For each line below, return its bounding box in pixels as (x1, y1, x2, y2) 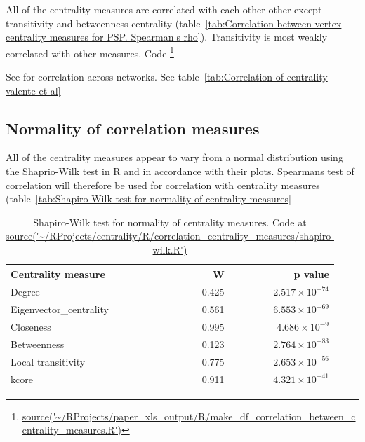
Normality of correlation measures (6, 117, 260, 139)
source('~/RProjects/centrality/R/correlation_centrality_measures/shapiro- (6, 228, 334, 243)
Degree (11, 284, 40, 299)
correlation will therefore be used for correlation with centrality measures (6, 177, 320, 192)
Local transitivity (11, 354, 86, 368)
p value (293, 266, 329, 281)
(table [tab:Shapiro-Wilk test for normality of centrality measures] (6, 191, 291, 206)
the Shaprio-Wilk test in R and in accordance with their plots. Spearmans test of (6, 164, 354, 179)
